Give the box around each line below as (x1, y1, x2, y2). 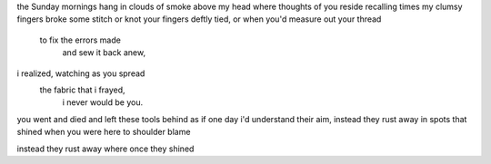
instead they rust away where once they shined (16, 143, 195, 154)
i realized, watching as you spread (16, 68, 145, 79)
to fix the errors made (39, 34, 122, 45)
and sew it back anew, (62, 47, 145, 58)
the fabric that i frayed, (39, 84, 126, 95)
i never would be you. (62, 97, 144, 108)
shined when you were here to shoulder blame (16, 127, 191, 138)
